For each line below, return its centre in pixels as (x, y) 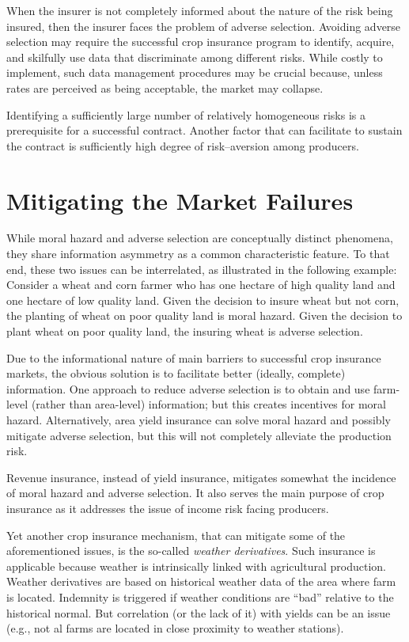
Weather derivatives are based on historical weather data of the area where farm (201, 581)
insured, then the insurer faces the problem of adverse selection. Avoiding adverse (204, 26)
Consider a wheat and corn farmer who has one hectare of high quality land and (201, 285)
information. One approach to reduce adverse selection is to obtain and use (188, 388)
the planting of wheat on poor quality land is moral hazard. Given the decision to (204, 315)
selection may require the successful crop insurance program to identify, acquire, (201, 42)
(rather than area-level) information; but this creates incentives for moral (209, 404)
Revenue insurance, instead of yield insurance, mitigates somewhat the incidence (201, 477)
